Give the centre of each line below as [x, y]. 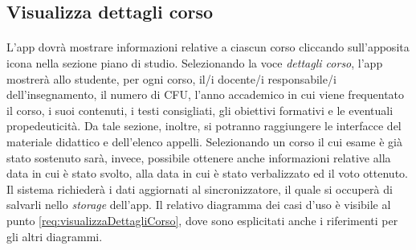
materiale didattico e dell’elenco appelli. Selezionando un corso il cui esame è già [204, 141]
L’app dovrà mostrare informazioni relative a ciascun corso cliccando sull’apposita [208, 47]
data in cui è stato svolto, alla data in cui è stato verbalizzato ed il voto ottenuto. [207, 173]
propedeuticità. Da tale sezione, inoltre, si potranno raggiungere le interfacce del [204, 126]
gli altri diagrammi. [55, 236]
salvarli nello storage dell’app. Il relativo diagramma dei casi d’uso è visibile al [199, 205]
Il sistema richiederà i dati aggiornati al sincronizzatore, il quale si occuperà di [200, 189]
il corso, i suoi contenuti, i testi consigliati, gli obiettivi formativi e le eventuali [200, 110]
